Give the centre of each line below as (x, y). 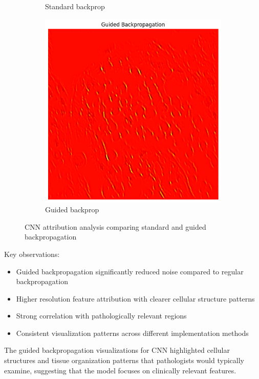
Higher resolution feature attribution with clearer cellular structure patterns (135, 298)
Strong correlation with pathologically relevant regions (101, 316)
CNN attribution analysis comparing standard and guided (115, 226)
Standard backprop (75, 6)
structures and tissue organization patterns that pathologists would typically (124, 360)
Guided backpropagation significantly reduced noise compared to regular (130, 271)
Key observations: (32, 254)
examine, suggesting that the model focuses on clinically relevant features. (120, 370)
